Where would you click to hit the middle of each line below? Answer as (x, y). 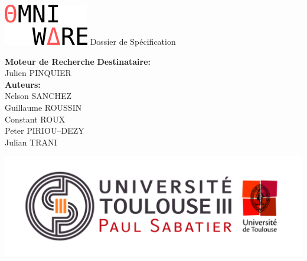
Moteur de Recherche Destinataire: (78, 61)
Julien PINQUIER (38, 73)
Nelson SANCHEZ (38, 96)
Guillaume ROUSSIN (43, 107)
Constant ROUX (35, 119)
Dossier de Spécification (133, 41)
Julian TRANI (31, 142)
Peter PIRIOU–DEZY (45, 130)
